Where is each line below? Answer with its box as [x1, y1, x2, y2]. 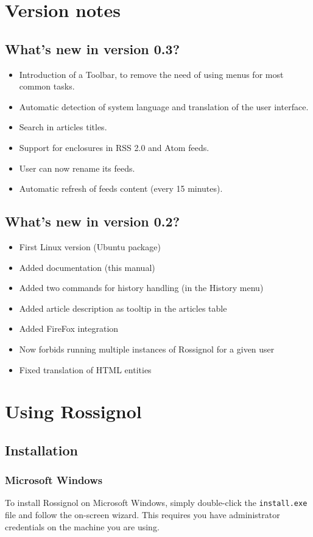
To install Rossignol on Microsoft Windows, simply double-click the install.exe [5, 496, 308, 509]
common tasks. [19, 80, 75, 93]
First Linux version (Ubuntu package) [19, 240, 161, 253]
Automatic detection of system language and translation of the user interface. [19, 100, 309, 113]
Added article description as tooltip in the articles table [19, 301, 227, 314]
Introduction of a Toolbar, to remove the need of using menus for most [19, 68, 284, 80]
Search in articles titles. [19, 121, 107, 133]
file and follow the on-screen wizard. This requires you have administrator [5, 508, 280, 521]
